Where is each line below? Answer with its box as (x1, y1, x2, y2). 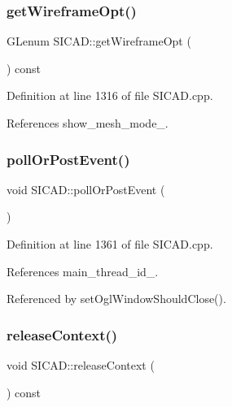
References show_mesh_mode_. (7, 115, 169, 131)
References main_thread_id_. (7, 262, 159, 279)
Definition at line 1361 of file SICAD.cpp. (7, 236, 213, 252)
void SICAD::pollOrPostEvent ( (7, 180, 165, 197)
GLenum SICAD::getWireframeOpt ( (7, 32, 191, 50)
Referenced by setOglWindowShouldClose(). (7, 290, 226, 307)
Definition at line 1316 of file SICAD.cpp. (7, 87, 213, 104)
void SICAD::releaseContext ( (7, 357, 155, 373)
